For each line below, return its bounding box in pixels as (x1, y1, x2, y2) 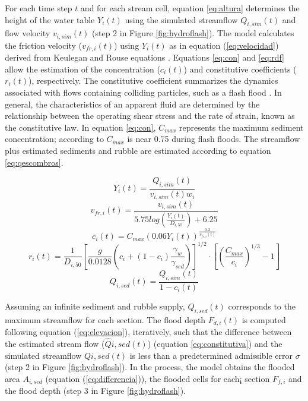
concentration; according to (5, 132, 104, 145)
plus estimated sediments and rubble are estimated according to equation (5, 144, 271, 157)
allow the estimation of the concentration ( (5, 62, 160, 75)
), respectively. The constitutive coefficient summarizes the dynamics (28, 74, 278, 87)
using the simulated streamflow (125, 13, 238, 26)
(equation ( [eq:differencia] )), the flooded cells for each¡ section (45, 372, 270, 384)
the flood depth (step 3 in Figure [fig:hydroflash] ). (5, 384, 186, 397)
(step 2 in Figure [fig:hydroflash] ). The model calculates (92, 27, 294, 39)
